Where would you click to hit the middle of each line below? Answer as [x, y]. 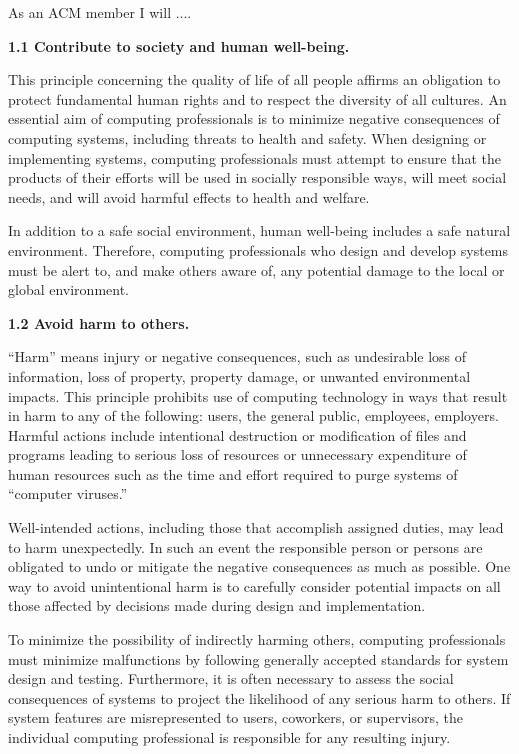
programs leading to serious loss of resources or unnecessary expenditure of [237, 454]
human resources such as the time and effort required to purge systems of [233, 473]
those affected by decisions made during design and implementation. [217, 605]
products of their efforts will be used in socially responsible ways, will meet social [257, 177]
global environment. [69, 289]
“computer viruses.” [68, 493]
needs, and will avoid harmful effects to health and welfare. [189, 196]
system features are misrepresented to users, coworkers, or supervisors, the [235, 717]
